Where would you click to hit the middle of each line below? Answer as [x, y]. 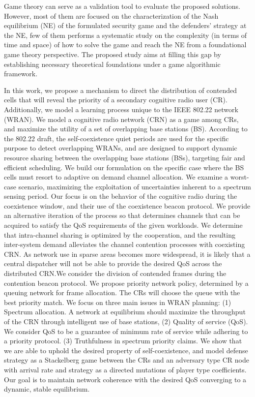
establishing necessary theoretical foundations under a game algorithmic [112, 64]
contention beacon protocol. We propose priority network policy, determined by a [126, 283]
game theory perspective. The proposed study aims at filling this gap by [113, 54]
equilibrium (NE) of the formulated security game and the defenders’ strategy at [125, 25]
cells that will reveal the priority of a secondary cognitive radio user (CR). [116, 100]
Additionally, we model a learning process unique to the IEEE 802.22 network [121, 109]
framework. [21, 74]
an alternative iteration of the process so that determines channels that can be [122, 215]
